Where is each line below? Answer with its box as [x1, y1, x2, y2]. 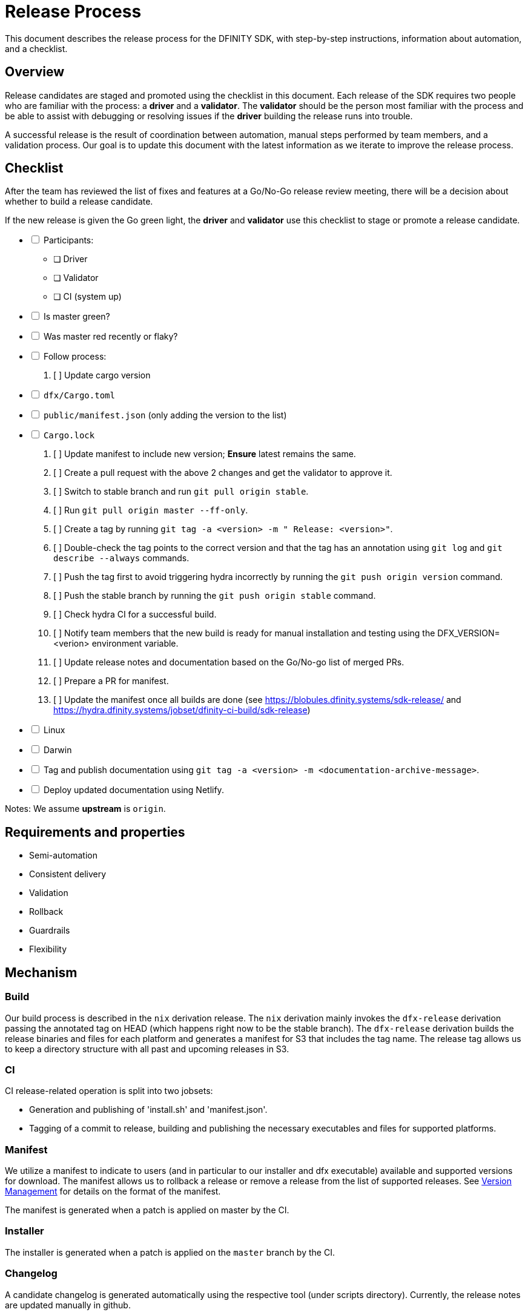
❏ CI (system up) [53, 291, 122, 302]
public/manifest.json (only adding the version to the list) [43, 410, 287, 421]
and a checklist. [5, 43, 68, 54]
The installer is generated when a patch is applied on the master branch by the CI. [5, 1247, 335, 1257]
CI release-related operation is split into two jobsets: [5, 1086, 213, 1096]
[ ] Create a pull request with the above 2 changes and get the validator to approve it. [53, 467, 392, 478]
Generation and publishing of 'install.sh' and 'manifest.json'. [29, 1104, 268, 1115]
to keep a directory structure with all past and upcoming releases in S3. [5, 1043, 289, 1054]
